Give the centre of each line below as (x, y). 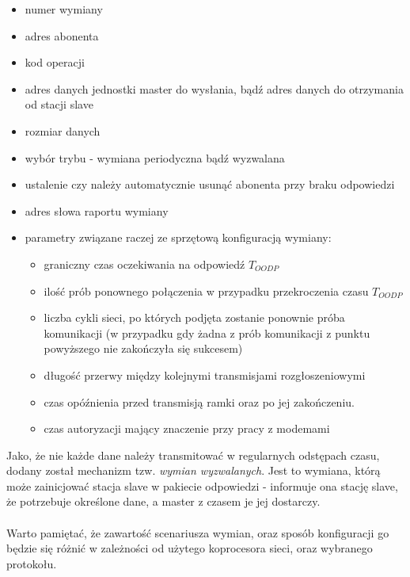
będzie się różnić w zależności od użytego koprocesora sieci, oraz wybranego (190, 548)
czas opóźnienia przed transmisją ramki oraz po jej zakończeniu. (199, 401)
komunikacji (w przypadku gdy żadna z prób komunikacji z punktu (207, 332)
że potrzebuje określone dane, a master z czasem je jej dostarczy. (163, 501)
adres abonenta (62, 35)
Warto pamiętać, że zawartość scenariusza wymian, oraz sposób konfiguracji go (198, 532)
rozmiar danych (63, 130)
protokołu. (32, 563)
